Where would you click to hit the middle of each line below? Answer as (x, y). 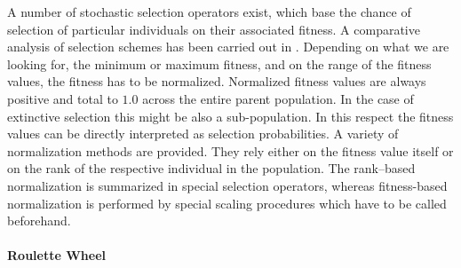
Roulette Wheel (56, 255)
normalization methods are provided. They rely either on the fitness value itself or (230, 150)
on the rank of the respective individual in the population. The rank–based (211, 168)
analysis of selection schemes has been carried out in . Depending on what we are (228, 47)
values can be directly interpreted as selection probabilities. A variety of (203, 134)
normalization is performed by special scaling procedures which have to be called (227, 203)
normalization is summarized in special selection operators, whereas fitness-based (227, 185)
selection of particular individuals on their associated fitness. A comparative (214, 29)
